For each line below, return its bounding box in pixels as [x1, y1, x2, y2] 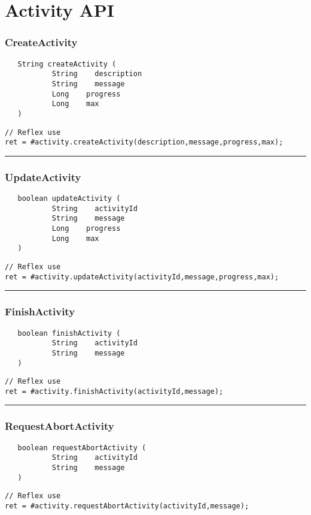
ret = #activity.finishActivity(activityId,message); [5, 387, 224, 396]
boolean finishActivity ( [17, 329, 121, 338]
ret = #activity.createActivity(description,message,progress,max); [5, 138, 283, 147]
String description [51, 70, 142, 79]
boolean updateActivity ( [17, 194, 121, 203]
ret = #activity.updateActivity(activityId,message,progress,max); [5, 272, 279, 281]
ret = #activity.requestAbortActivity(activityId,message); [5, 501, 249, 510]
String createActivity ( [17, 59, 117, 68]
